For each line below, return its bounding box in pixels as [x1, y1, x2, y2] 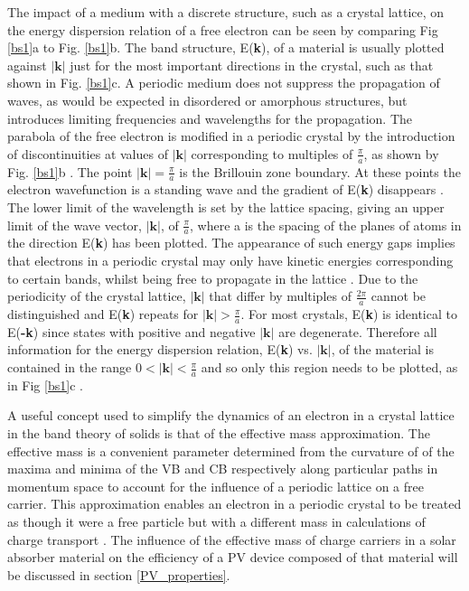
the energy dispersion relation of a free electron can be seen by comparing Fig [7, 20, 438, 39]
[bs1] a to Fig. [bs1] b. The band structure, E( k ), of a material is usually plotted [7, 38, 445, 57]
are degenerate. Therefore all [278, 322, 437, 341]
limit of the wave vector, [7, 215, 142, 234]
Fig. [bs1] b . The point [7, 162, 133, 181]
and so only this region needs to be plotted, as [201, 358, 458, 377]
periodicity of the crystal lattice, [7, 286, 186, 305]
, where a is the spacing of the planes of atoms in [190, 215, 462, 234]
